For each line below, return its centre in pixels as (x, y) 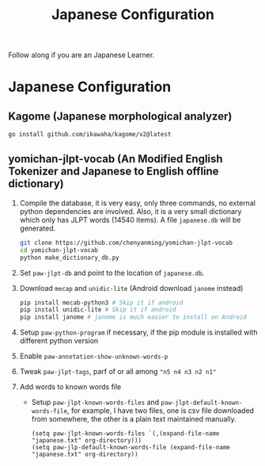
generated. (38, 228)
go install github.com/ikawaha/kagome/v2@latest (90, 135)
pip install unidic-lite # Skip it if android (98, 310)
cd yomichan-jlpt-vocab (59, 250)
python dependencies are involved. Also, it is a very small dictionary (131, 211)
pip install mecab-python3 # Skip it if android (101, 303)
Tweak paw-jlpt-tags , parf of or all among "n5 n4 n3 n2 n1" (118, 372)
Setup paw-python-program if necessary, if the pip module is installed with (138, 332)
